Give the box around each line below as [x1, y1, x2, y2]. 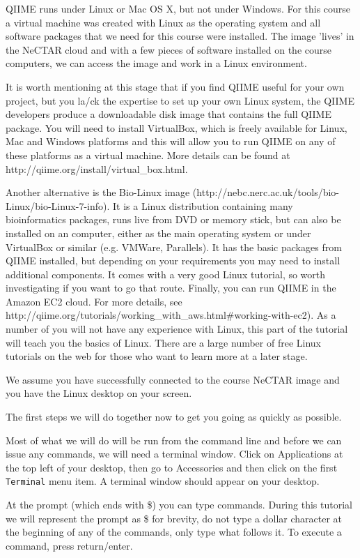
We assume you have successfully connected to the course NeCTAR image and [6, 372, 340, 386]
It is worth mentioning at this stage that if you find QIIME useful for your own [6, 79, 345, 93]
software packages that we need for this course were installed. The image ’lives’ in [6, 29, 354, 43]
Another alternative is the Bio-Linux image [6, 185, 190, 199]
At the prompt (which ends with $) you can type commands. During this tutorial [6, 497, 352, 512]
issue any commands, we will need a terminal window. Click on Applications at [6, 446, 343, 461]
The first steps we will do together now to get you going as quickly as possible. [6, 409, 342, 424]
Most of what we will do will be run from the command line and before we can [6, 432, 342, 447]
